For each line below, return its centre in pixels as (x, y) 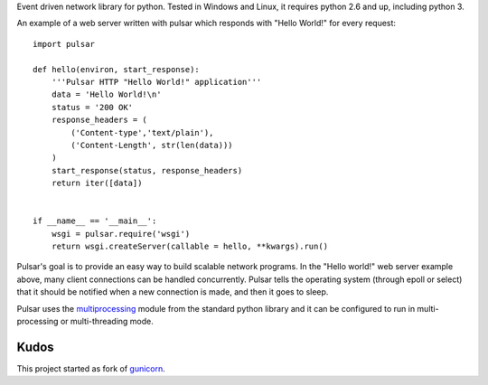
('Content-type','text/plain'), (142, 132)
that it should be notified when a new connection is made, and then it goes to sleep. (173, 292)
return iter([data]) (97, 183)
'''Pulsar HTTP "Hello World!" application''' (156, 82)
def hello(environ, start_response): (117, 69)
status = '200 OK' (92, 107)
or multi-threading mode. (107, 321)
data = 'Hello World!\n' (106, 94)
